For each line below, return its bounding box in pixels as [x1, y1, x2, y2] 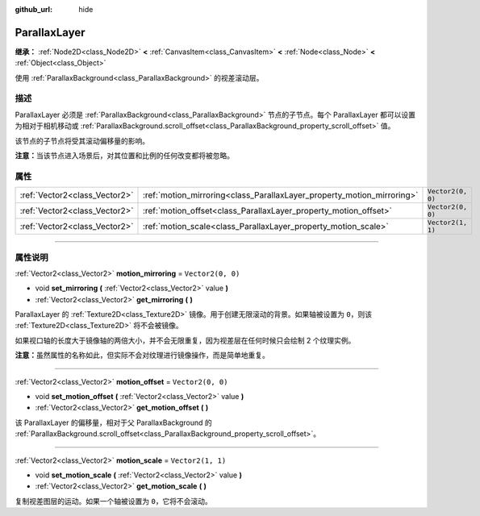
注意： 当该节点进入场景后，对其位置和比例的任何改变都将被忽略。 [15, 151, 234, 160]
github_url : [15, 5, 52, 14]
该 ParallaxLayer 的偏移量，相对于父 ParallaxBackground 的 [15, 418, 213, 427]
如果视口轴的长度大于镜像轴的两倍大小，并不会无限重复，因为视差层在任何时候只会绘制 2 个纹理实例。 [15, 335, 356, 345]
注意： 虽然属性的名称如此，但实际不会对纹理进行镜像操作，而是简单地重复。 [15, 351, 269, 360]
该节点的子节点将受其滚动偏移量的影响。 [15, 135, 149, 145]
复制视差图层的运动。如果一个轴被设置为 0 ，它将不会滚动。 [15, 496, 213, 506]
